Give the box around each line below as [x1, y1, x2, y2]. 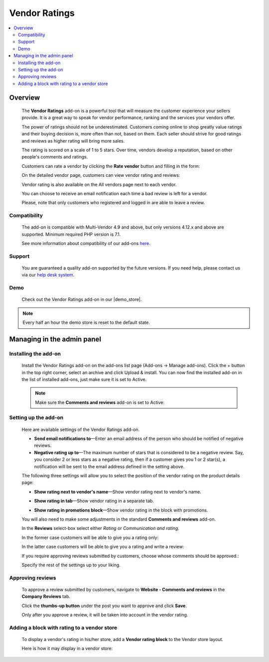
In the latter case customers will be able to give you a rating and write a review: [21, 543, 184, 550]
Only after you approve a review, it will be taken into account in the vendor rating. [21, 612, 188, 618]
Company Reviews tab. [21, 593, 71, 600]
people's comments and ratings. [21, 154, 88, 160]
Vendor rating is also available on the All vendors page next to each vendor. [21, 181, 177, 187]
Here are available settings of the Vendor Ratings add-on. [21, 426, 140, 432]
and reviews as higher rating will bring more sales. [21, 137, 125, 144]
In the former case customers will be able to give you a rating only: [21, 534, 159, 540]
